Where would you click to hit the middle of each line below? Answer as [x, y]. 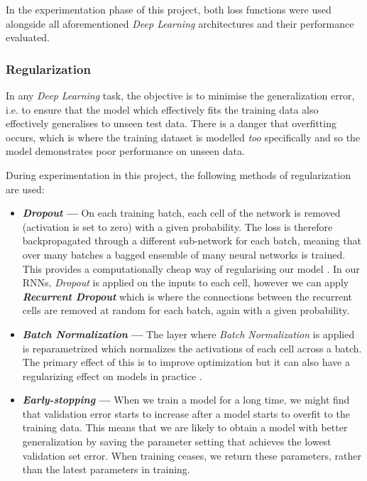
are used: [25, 189]
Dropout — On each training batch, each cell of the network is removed [181, 213]
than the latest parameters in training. [106, 469]
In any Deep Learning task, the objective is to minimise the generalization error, [180, 95]
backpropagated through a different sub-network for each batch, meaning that [192, 240]
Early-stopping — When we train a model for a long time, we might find [186, 400]
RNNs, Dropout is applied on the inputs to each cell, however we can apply [186, 282]
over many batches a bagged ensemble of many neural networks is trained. [184, 254]
